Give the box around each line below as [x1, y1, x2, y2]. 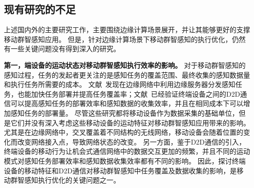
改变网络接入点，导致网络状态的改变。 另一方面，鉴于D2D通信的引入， [17, 136, 246, 146]
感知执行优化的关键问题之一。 [24, 175, 120, 185]
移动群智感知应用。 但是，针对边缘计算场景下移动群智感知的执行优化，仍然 [4, 34, 246, 44]
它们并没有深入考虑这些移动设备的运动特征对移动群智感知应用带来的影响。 [10, 117, 250, 127]
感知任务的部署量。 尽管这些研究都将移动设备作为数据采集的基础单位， [10, 107, 239, 118]
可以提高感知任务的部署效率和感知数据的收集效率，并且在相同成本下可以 [10, 98, 243, 108]
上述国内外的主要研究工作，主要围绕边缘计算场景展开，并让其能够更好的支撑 [4, 24, 250, 35]
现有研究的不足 [4, 1, 76, 17]
